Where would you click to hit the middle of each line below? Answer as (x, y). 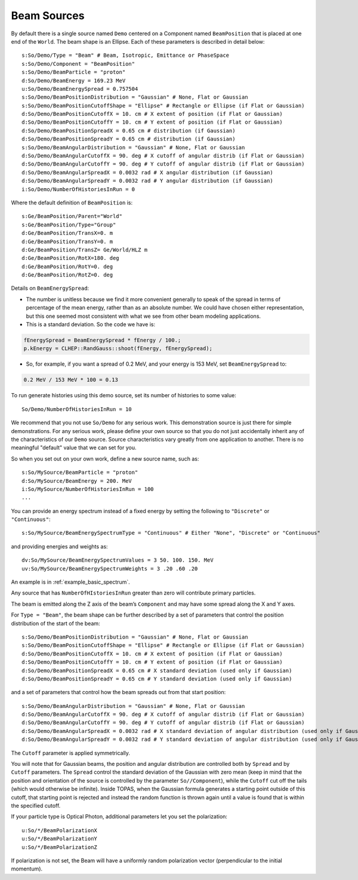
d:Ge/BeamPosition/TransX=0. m (67, 233)
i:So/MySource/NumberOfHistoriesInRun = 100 (88, 489)
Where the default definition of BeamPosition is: (72, 203)
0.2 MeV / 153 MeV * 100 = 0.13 (71, 380)
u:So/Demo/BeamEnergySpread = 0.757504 (80, 89)
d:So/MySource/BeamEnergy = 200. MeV (77, 481)
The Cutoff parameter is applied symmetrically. (71, 753)
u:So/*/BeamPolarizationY (60, 839)
